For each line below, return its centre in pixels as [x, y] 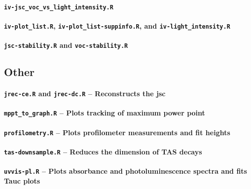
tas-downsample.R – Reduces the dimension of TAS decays [103, 151]
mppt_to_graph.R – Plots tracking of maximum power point [105, 113]
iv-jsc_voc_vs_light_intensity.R [59, 7]
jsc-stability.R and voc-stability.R [66, 45]
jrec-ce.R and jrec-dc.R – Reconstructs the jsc [85, 94]
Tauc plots [22, 180]
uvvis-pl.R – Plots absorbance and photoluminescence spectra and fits [125, 171]
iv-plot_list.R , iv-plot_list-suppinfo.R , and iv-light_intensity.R [117, 25]
